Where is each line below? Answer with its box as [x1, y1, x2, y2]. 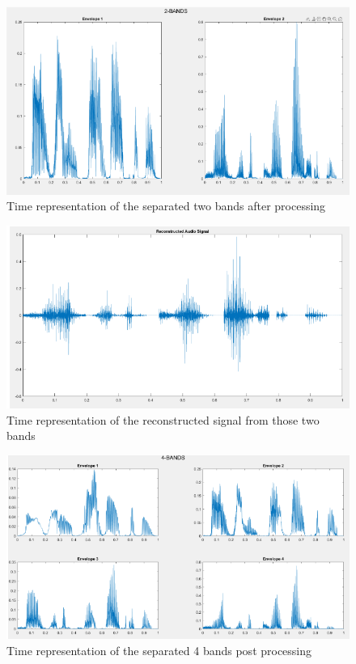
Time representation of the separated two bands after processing [6, 197, 326, 214]
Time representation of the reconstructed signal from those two [6, 411, 320, 428]
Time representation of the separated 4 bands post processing [6, 641, 312, 658]
